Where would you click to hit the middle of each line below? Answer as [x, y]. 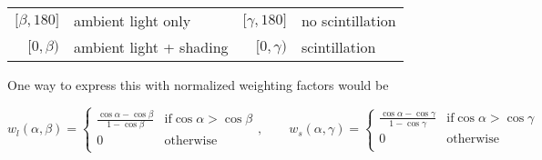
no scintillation [348, 20]
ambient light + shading [151, 47]
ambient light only [133, 20]
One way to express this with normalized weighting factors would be [198, 85]
